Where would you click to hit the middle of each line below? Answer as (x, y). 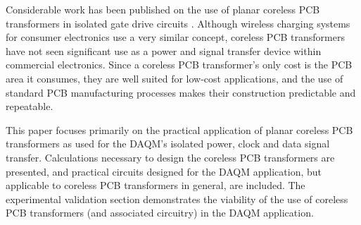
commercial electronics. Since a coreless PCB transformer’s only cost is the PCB (179, 65)
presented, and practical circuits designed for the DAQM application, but (164, 171)
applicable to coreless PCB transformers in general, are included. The (156, 185)
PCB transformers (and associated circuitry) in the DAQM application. (160, 213)
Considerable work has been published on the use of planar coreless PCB (163, 9)
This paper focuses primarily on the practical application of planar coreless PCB (179, 129)
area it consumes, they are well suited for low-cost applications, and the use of (175, 78)
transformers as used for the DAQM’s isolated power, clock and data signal (168, 144)
